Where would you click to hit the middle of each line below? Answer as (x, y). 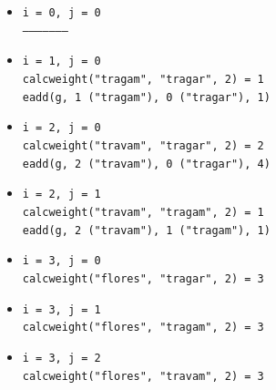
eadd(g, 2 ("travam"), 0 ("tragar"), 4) (146, 164)
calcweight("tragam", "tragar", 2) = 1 (143, 79)
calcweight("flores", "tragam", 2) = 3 (143, 328)
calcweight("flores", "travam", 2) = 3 (143, 376)
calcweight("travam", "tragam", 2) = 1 (143, 212)
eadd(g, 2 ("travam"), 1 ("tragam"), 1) (146, 230)
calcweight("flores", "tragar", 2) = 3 (143, 278)
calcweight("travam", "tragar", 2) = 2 (143, 145)
